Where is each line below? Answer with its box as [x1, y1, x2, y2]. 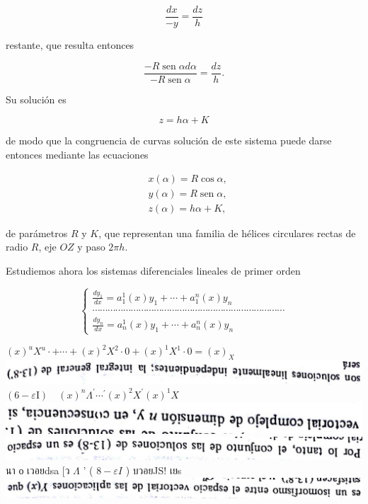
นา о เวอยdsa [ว [6, 462, 70, 477]
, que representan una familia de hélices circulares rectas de [98, 225, 356, 240]
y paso [77, 239, 105, 254]
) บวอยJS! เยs [125, 462, 182, 477]
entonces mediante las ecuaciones [6, 147, 149, 161]
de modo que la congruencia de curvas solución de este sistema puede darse [6, 133, 332, 148]
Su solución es [6, 91, 67, 106]
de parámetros [6, 225, 68, 240]
